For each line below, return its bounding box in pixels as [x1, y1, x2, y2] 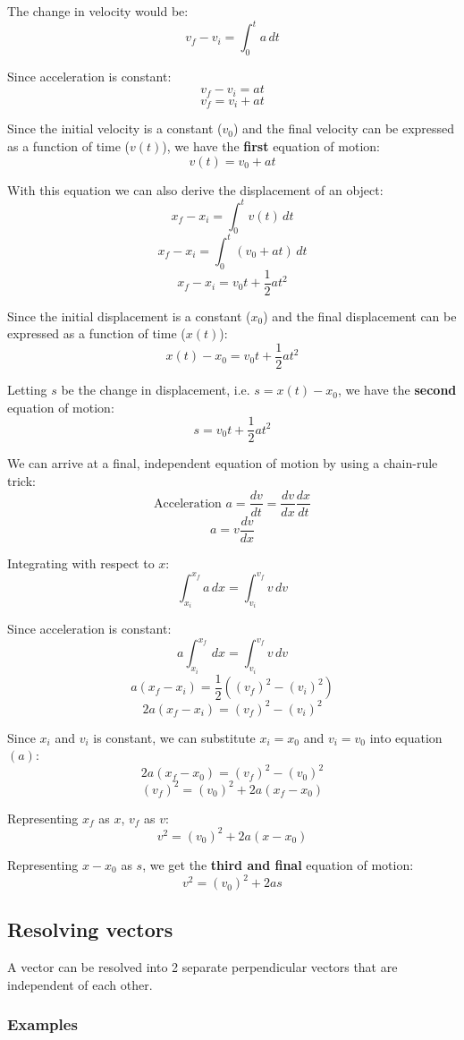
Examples [7, 1013, 78, 1036]
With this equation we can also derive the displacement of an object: [7, 180, 384, 199]
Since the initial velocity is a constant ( [7, 119, 223, 138]
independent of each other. [7, 975, 153, 993]
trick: [7, 471, 36, 490]
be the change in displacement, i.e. [61, 380, 250, 399]
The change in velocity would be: [7, 2, 189, 20]
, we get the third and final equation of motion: [142, 855, 414, 874]
